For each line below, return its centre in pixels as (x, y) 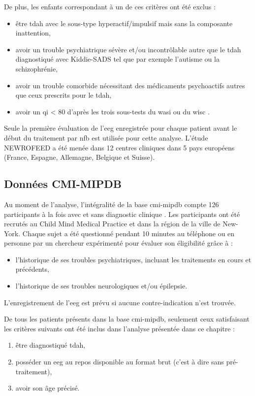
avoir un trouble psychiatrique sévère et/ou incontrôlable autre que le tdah (128, 49)
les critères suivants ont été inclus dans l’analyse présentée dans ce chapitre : (119, 328)
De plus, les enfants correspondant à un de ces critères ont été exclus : (110, 6)
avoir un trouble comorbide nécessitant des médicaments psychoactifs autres (130, 85)
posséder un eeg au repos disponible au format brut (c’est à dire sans (120, 362)
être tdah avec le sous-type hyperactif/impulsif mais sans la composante (124, 23)
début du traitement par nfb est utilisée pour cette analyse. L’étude (106, 137)
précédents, (32, 269)
